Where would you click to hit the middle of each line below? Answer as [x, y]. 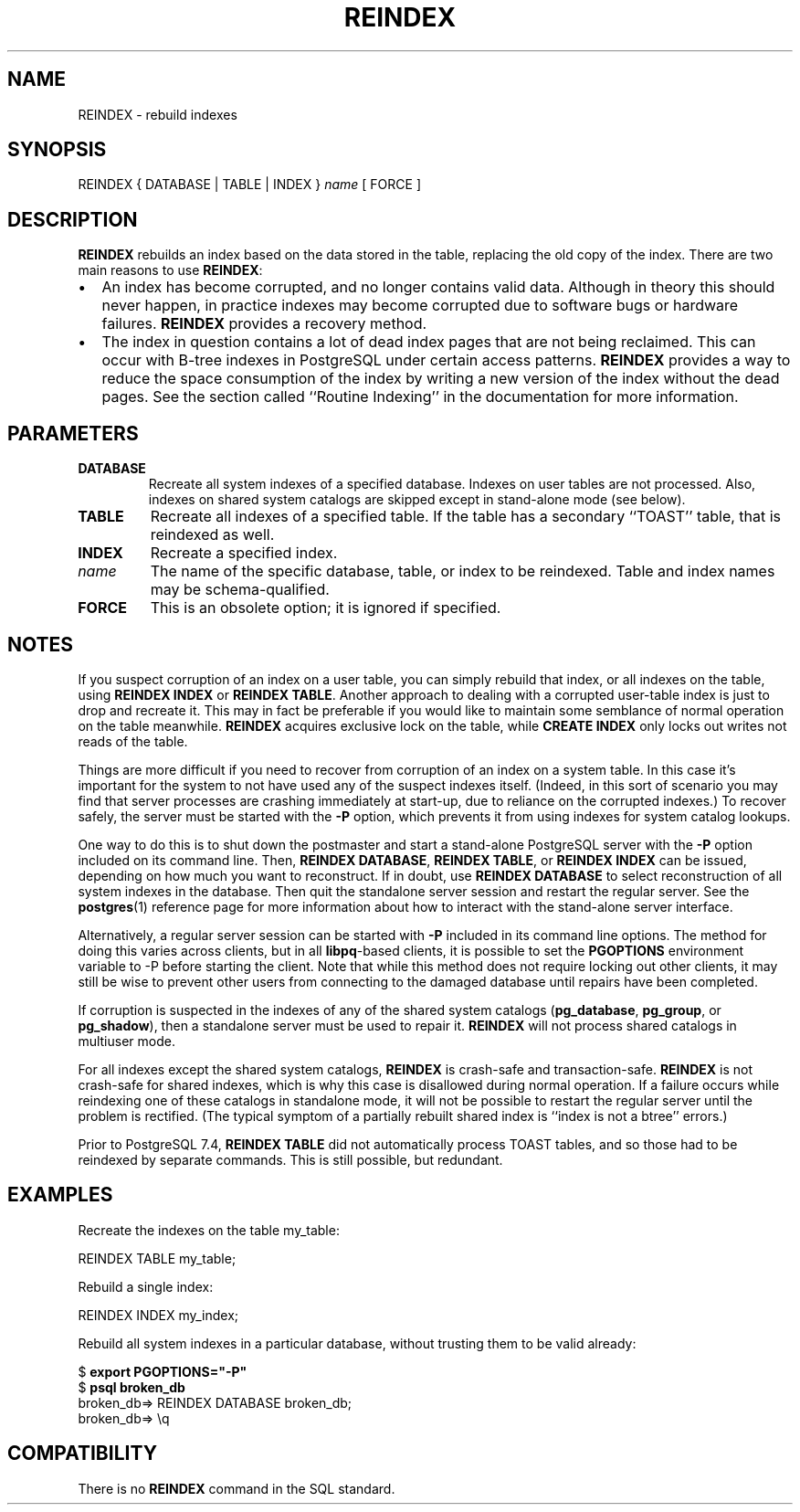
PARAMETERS [73, 433]
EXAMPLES [60, 1195]
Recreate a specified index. [244, 553]
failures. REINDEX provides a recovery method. [264, 324]
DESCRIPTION [73, 219]
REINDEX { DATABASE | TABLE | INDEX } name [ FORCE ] [249, 185]
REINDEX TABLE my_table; [157, 1258]
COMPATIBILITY [82, 1454]
